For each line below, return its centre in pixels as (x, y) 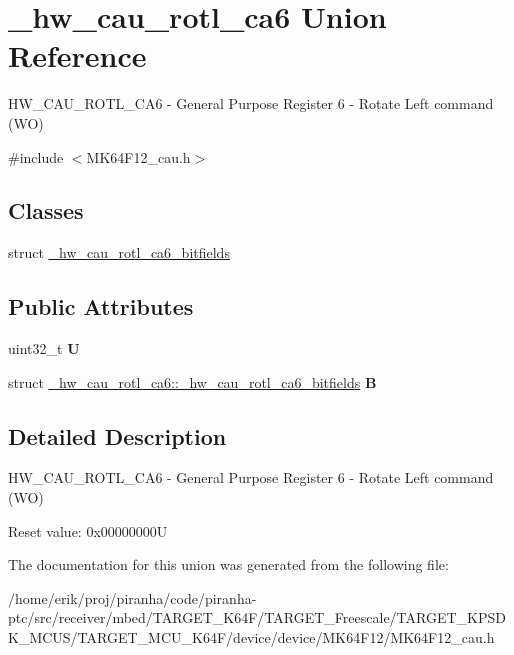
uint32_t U (44, 348)
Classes (46, 210)
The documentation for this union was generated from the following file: (228, 564)
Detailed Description (117, 435)
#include (36, 156)
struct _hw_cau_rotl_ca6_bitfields (119, 252)
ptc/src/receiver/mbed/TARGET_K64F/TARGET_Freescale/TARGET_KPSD (257, 617)
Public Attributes (101, 306)
